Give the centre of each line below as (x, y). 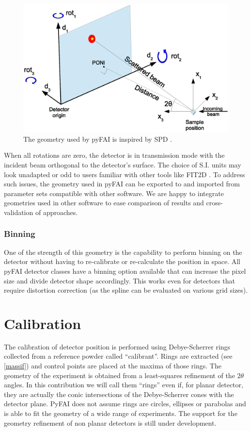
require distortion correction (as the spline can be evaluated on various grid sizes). (126, 290)
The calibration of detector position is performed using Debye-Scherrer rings (117, 346)
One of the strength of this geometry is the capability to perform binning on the (123, 252)
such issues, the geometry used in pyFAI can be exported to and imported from (122, 184)
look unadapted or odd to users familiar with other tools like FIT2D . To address (125, 174)
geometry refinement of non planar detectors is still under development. (110, 423)
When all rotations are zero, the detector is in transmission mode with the (114, 155)
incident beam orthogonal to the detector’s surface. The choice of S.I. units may (123, 164)
